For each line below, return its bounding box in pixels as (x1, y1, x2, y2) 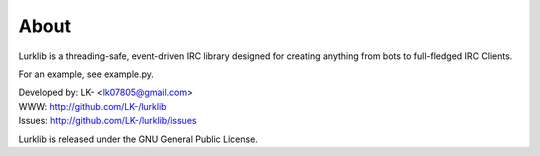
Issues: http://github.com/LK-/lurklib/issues (18, 115, 197, 127)
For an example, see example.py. (18, 68, 155, 80)
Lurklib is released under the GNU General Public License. (18, 133, 259, 145)
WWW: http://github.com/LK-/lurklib (18, 100, 167, 112)
